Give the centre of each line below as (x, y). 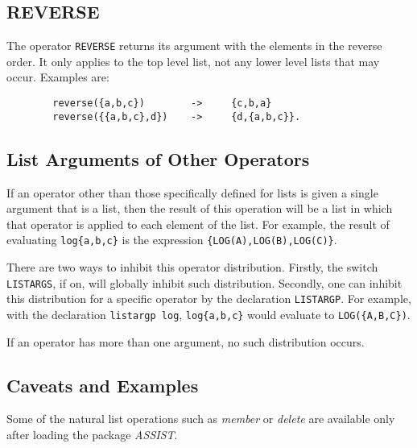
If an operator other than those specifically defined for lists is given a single (192, 192)
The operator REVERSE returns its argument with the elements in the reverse (194, 46)
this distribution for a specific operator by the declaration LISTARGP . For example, (209, 299)
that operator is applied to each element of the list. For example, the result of (198, 224)
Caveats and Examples (103, 385)
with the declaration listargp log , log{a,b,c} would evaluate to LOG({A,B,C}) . (208, 314)
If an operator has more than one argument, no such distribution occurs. (186, 341)
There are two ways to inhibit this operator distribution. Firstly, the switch (192, 267)
